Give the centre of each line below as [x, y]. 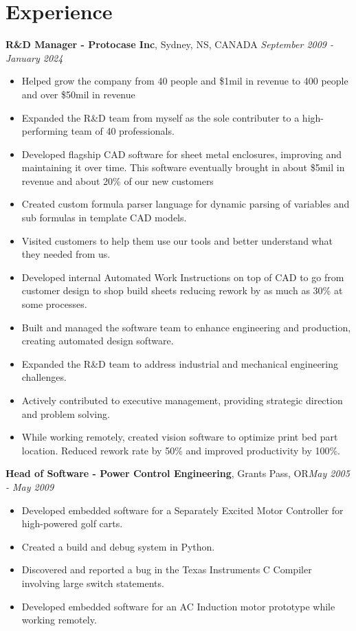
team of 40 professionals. [123, 131]
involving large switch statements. [93, 583]
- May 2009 [30, 486]
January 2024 [34, 57]
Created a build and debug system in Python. [118, 546]
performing [45, 131]
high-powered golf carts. [72, 523]
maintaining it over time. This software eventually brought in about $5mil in [183, 167]
